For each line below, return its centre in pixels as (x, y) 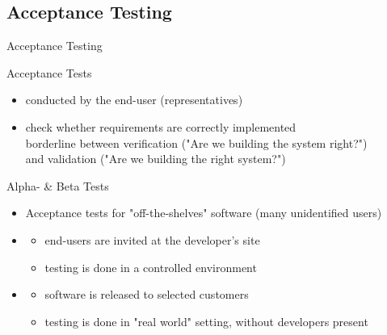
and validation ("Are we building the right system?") (156, 159)
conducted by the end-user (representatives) (134, 100)
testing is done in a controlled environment (151, 267)
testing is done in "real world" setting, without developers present (206, 321)
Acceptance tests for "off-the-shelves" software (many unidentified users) (204, 213)
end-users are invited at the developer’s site (152, 239)
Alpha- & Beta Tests (58, 185)
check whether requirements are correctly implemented (161, 126)
